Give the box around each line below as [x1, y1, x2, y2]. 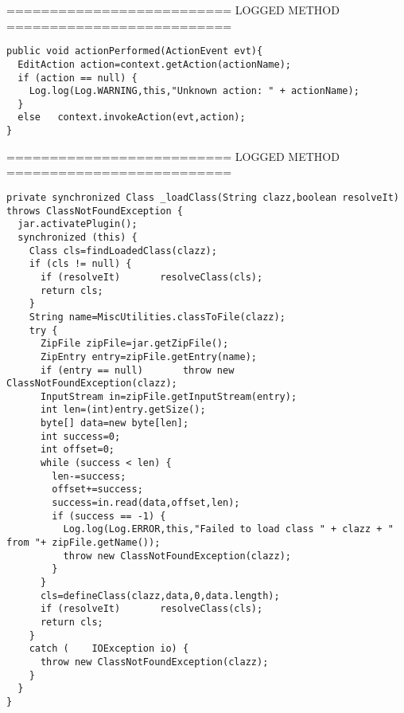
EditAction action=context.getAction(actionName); [17, 58, 291, 70]
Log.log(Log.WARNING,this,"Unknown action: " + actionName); [29, 85, 359, 97]
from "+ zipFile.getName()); [6, 537, 161, 549]
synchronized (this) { [17, 231, 138, 243]
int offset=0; [40, 444, 115, 456]
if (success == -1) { [52, 510, 166, 522]
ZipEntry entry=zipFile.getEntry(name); [40, 351, 257, 362]
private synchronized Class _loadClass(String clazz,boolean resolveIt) [6, 191, 399, 203]
